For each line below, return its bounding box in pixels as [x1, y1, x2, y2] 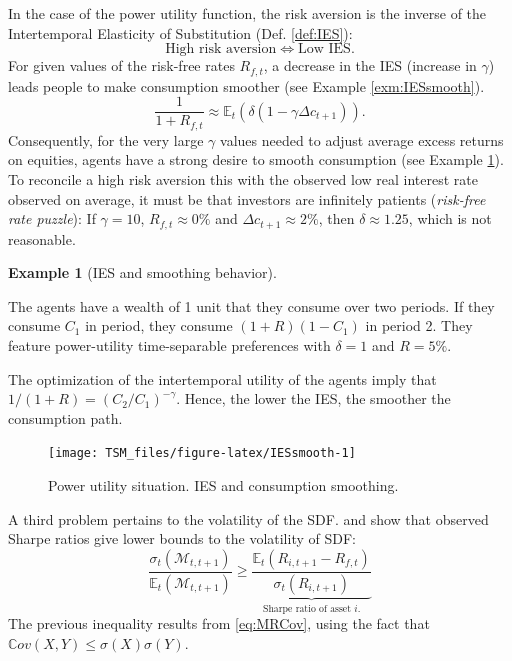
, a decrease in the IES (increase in [263, 55, 477, 76]
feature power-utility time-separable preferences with [8, 334, 331, 355]
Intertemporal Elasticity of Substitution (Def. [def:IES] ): [8, 22, 353, 43]
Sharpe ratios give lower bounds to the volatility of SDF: [8, 528, 356, 549]
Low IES [298, 42, 351, 57]
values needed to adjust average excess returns [220, 129, 504, 150]
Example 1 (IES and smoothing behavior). [8, 262, 277, 283]
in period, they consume [85, 315, 233, 336]
